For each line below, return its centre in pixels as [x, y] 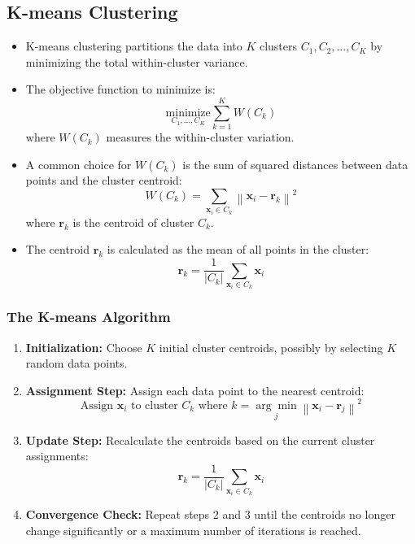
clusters [278, 46]
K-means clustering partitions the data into [134, 46]
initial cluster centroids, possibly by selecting [271, 347]
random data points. [76, 363]
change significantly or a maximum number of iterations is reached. [193, 530]
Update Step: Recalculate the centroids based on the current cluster [200, 440]
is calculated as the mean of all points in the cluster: [238, 249]
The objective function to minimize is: [120, 89]
